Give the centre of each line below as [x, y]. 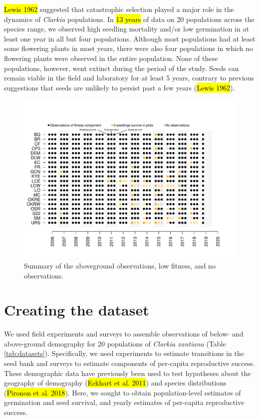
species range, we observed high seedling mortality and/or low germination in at [127, 29]
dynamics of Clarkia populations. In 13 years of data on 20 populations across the [129, 19]
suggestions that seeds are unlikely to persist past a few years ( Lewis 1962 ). [120, 87]
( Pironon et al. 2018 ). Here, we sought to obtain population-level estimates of [123, 392]
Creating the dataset [77, 310]
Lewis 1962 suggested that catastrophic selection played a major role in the [119, 9]
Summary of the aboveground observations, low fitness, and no [120, 265]
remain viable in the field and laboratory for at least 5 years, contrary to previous [129, 78]
